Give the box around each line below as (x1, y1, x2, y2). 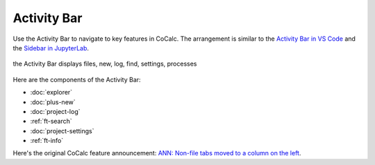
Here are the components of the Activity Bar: (12, 75, 142, 84)
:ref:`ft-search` (30, 117, 72, 126)
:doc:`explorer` (30, 88, 73, 97)
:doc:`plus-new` (30, 97, 76, 106)
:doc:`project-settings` (30, 126, 94, 135)
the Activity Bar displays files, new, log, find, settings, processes (12, 59, 197, 68)
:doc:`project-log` (30, 107, 81, 115)
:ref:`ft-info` (30, 137, 64, 145)
